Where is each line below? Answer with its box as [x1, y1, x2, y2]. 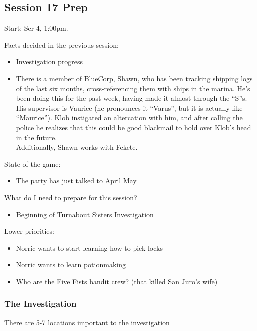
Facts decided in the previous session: [4, 39, 119, 50]
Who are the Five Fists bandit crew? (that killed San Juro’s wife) [16, 276, 218, 286]
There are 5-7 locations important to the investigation [4, 317, 170, 327]
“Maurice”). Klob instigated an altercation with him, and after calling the [16, 112, 243, 123]
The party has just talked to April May [16, 175, 137, 186]
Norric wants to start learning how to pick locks [16, 242, 163, 253]
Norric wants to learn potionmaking [16, 259, 126, 270]
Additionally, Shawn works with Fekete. [16, 142, 138, 152]
